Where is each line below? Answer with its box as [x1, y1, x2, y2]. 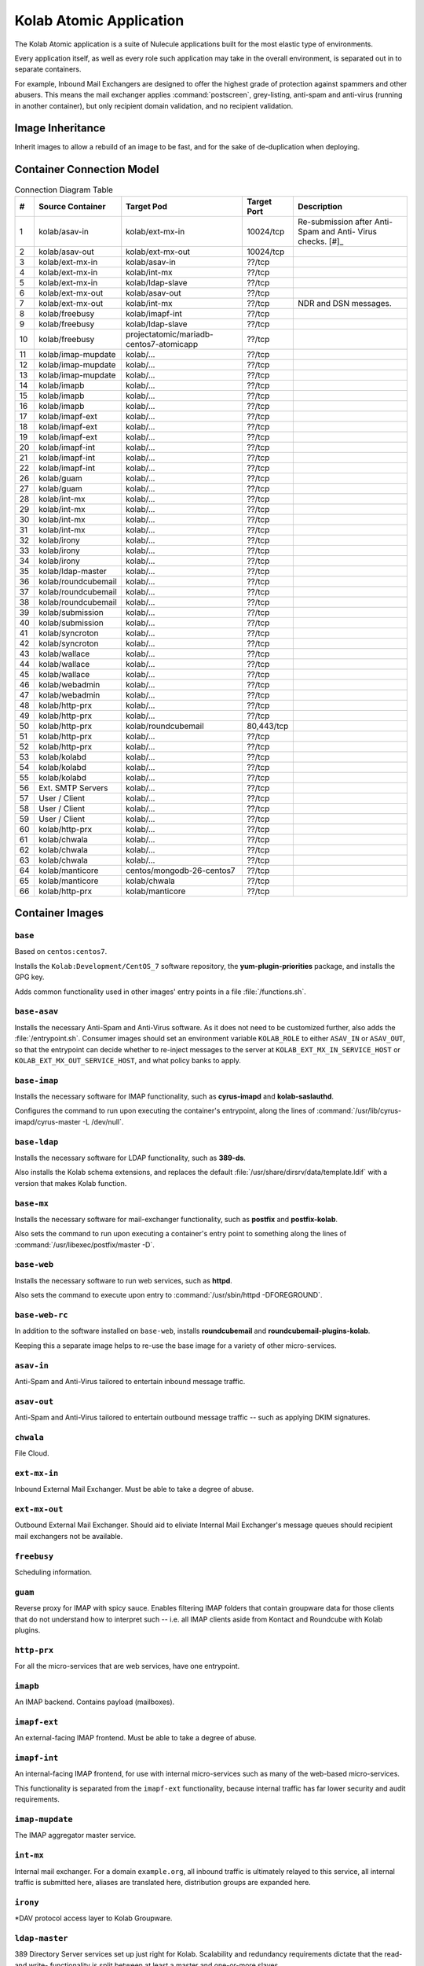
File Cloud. [14, 1449, 50, 1458]
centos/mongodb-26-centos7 [126, 865, 236, 876]
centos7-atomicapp [126, 338, 199, 349]
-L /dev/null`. [82, 1117, 124, 1126]
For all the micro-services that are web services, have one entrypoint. [14, 1662, 240, 1671]
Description [297, 201, 343, 212]
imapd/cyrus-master [14, 1117, 82, 1126]
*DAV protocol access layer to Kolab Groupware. [14, 1913, 173, 1923]
